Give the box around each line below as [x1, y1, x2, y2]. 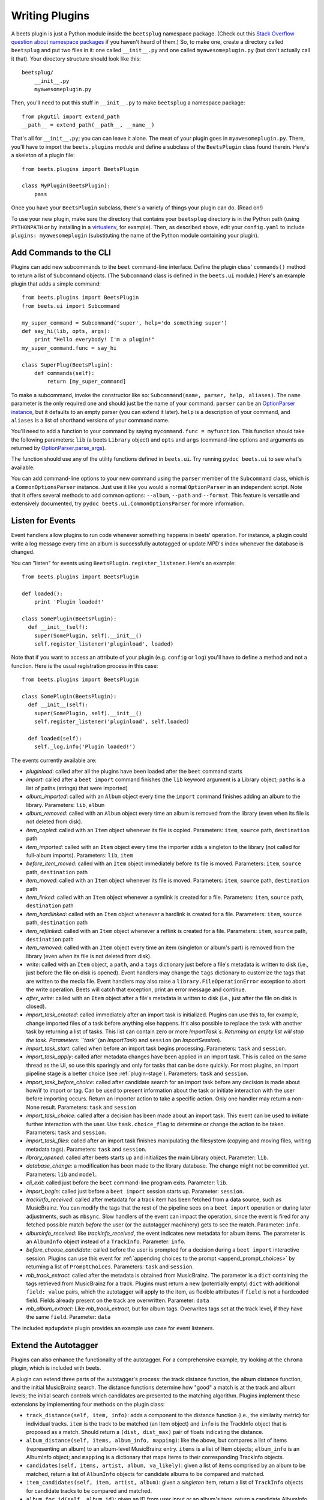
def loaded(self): [28, 735, 82, 742]
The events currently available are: [11, 757, 97, 764]
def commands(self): [34, 370, 95, 376]
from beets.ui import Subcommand [22, 302, 120, 309]
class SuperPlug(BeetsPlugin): [22, 361, 114, 368]
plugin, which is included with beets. [11, 1364, 101, 1372]
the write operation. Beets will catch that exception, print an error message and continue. [26, 986, 247, 993]
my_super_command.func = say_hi [22, 344, 117, 351]
